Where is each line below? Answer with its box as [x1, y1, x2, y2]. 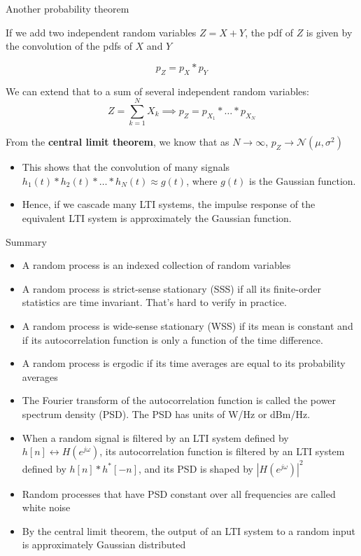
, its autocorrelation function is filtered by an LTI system [99, 444, 345, 459]
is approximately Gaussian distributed [22, 537, 186, 552]
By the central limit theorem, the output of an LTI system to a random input [22, 523, 356, 538]
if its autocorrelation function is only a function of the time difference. [22, 332, 323, 347]
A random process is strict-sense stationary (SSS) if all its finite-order [22, 281, 321, 296]
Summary [6, 234, 47, 249]
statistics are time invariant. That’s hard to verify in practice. [22, 295, 287, 310]
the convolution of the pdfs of [6, 39, 132, 53]
